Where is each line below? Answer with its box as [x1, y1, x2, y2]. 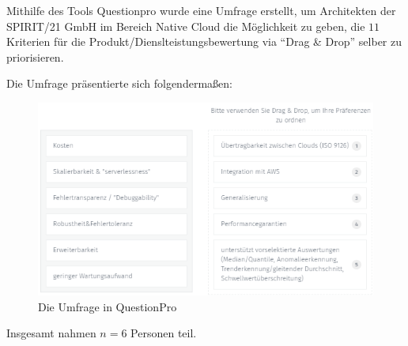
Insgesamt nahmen [6, 325, 96, 341]
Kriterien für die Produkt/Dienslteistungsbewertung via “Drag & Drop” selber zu [6, 33, 402, 50]
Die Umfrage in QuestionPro [38, 298, 177, 314]
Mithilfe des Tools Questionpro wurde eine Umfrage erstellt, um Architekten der [6, 2, 396, 18]
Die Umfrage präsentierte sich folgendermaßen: [6, 75, 232, 92]
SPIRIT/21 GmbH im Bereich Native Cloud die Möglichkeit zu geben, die [6, 17, 365, 34]
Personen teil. [130, 325, 197, 341]
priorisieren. [6, 48, 64, 65]
